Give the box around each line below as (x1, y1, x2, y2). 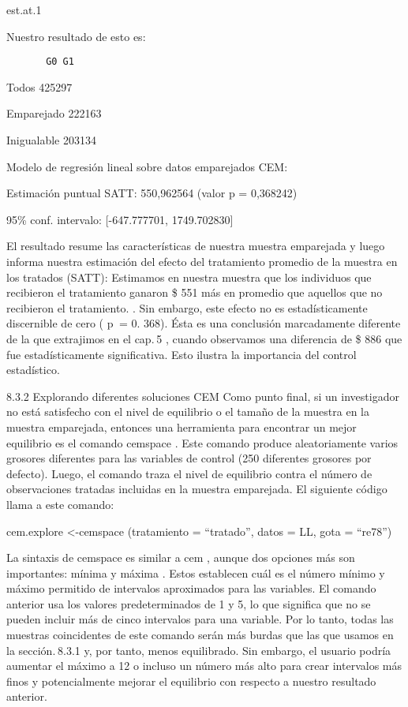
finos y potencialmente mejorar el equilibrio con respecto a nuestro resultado (6, 672, 376, 689)
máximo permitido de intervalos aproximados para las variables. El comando (6, 580, 376, 597)
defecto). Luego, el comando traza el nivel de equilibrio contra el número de (6, 465, 372, 481)
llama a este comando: (6, 496, 114, 512)
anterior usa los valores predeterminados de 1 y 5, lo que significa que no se (6, 595, 371, 612)
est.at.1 (6, 2, 42, 17)
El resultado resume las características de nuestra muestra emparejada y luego (6, 238, 385, 254)
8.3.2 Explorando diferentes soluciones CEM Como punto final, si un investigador (6, 387, 399, 404)
